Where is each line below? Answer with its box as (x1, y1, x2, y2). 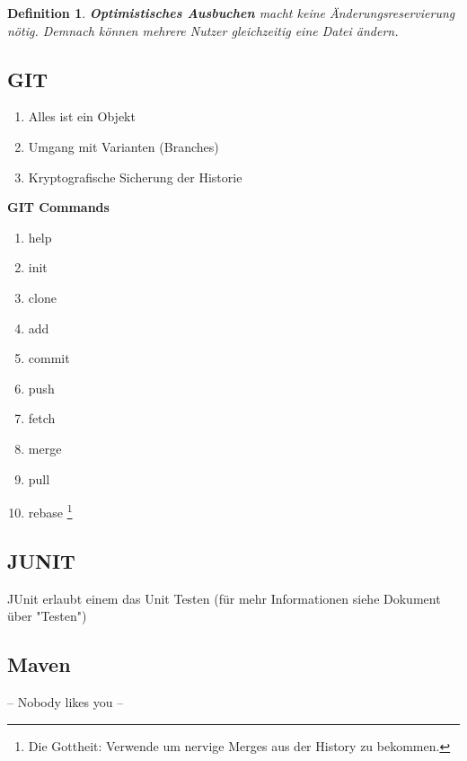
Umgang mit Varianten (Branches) (28, 137, 219, 155)
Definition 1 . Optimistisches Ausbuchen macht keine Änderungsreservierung (7, 4, 455, 22)
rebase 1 (28, 500, 73, 521)
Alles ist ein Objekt (28, 107, 136, 126)
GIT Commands (7, 198, 110, 217)
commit (28, 349, 70, 367)
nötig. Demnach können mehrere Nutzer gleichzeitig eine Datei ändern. (7, 21, 399, 40)
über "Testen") (7, 606, 87, 625)
